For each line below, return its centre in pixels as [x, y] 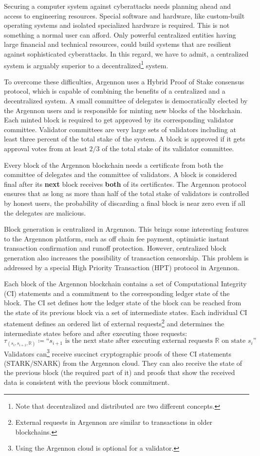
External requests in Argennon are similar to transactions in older [114, 422]
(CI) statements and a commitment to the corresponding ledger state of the [117, 293]
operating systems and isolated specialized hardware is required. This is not [117, 25]
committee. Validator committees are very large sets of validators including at [120, 129]
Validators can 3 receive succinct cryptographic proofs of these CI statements [118, 353]
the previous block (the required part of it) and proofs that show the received [120, 372]
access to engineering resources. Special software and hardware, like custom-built [124, 15]
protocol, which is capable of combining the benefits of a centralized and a [115, 91]
